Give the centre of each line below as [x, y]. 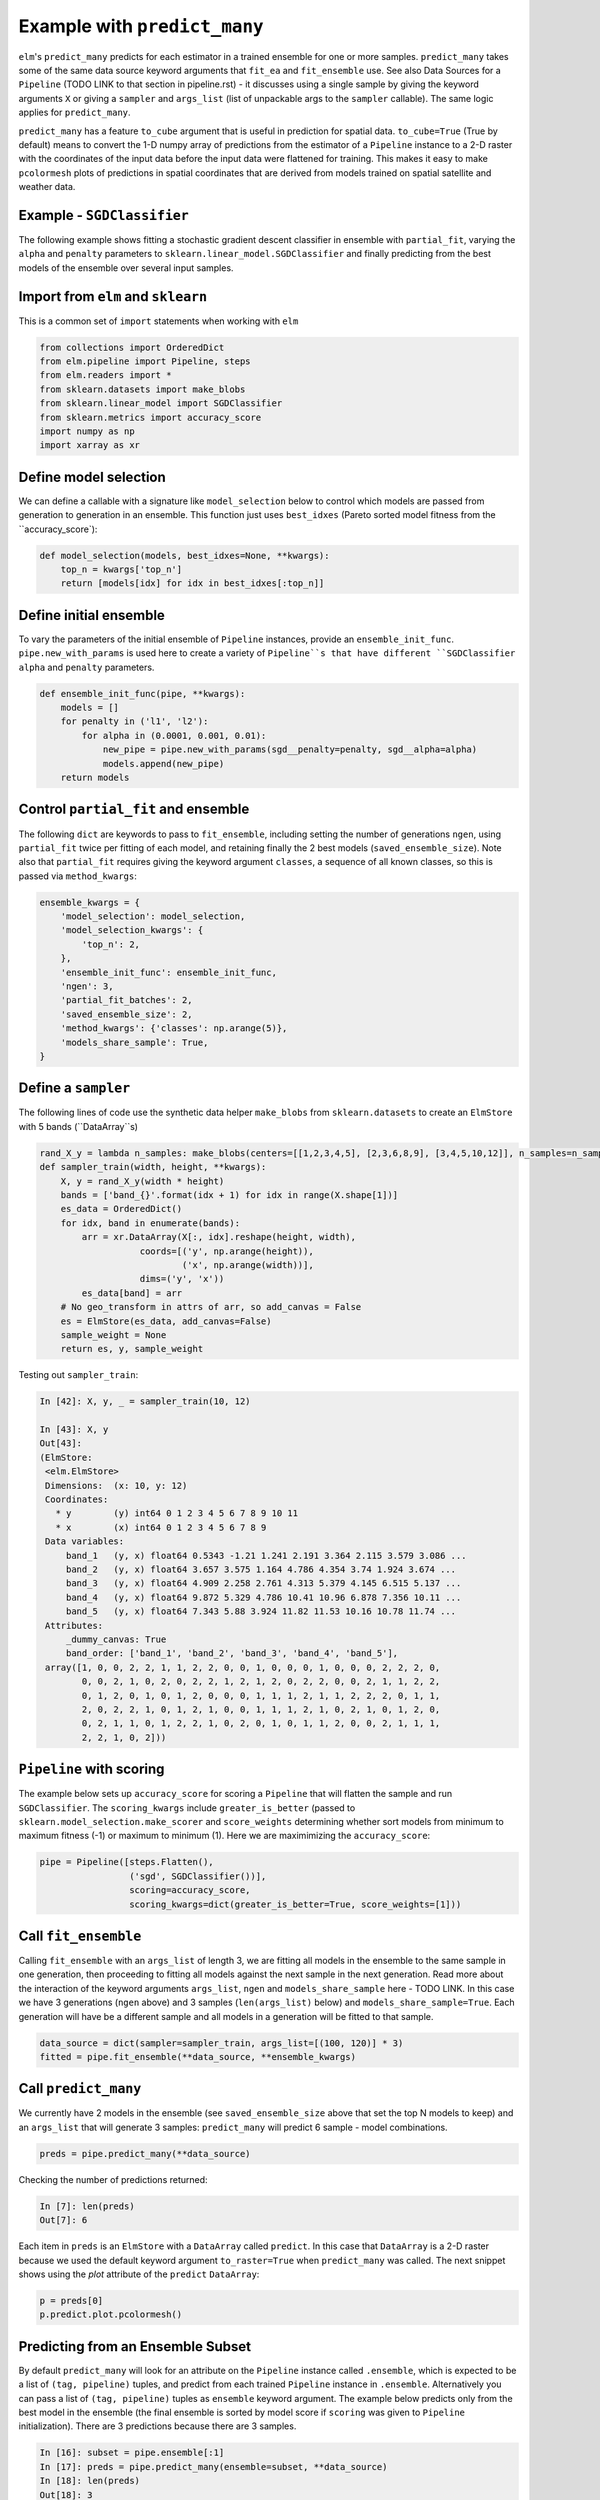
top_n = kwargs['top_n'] [121, 569]
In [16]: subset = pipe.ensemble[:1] [132, 2453]
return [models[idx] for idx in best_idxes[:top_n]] [192, 583]
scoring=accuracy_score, [189, 1890]
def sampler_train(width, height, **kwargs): [153, 1167]
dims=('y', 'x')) [182, 1279]
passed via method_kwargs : [77, 876]
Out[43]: [61, 1443]
